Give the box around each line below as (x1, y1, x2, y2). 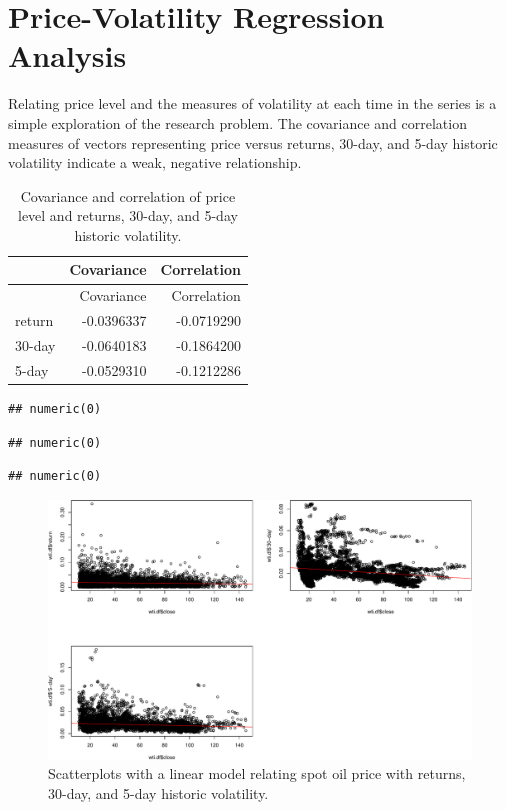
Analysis (8, 35, 127, 76)
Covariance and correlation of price (20, 185, 236, 206)
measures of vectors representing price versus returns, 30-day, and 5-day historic (8, 132, 498, 153)
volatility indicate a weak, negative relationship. (8, 152, 302, 173)
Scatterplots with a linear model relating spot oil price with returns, (48, 763, 466, 784)
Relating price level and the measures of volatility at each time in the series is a (8, 93, 497, 114)
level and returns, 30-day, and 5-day (17, 205, 238, 226)
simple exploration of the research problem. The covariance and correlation (8, 112, 467, 133)
